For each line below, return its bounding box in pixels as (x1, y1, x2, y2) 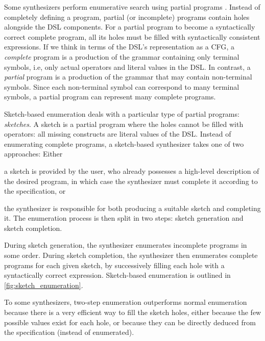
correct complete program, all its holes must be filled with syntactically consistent (4, 31, 260, 42)
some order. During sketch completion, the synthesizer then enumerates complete (4, 250, 258, 260)
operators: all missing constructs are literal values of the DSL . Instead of (4, 128, 231, 139)
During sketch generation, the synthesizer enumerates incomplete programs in (4, 240, 247, 250)
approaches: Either (4, 148, 63, 159)
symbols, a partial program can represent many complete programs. (4, 91, 216, 102)
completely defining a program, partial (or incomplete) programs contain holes (4, 11, 250, 22)
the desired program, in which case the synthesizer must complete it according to (4, 175, 258, 186)
